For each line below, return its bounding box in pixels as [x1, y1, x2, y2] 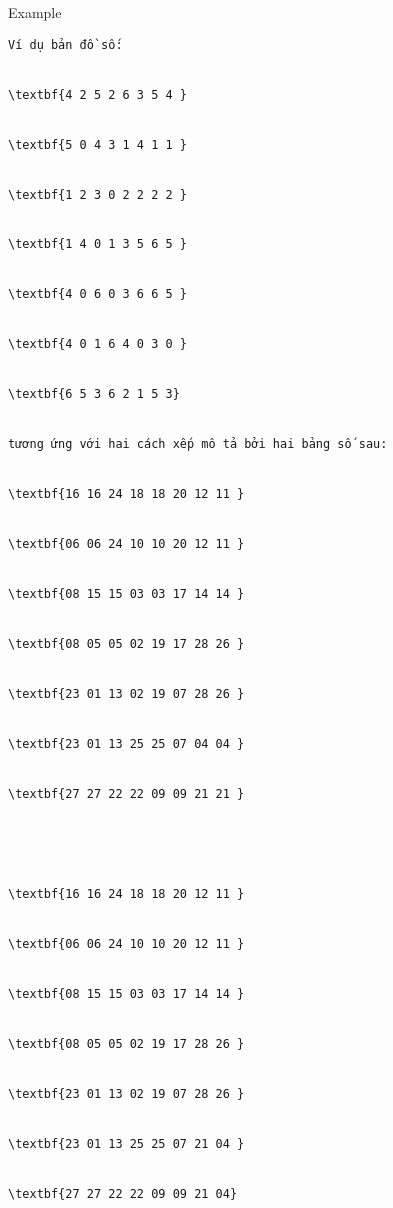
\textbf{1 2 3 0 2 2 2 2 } [8, 187, 187, 202]
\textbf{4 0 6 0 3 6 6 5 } [8, 287, 187, 302]
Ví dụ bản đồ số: [8, 37, 123, 52]
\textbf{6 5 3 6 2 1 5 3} [8, 387, 180, 402]
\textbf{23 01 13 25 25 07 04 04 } [8, 737, 245, 752]
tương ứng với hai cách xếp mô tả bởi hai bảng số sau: [8, 437, 388, 452]
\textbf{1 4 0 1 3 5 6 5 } [8, 237, 187, 252]
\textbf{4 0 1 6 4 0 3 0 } [8, 337, 187, 352]
